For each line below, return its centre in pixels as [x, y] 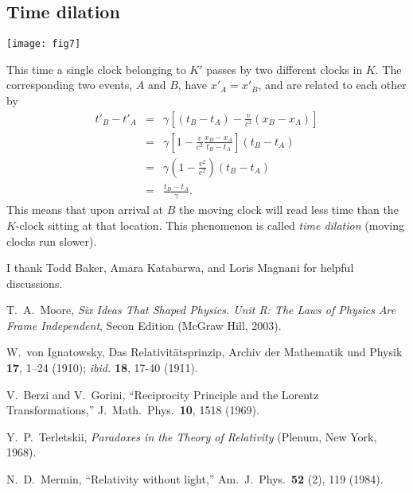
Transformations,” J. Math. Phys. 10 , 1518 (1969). [133, 410]
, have [192, 85]
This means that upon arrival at [85, 210]
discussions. [35, 283]
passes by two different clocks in [284, 69]
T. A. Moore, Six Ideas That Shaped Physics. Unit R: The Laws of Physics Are [201, 310]
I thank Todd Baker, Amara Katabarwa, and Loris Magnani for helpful [180, 268]
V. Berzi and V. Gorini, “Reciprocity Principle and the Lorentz [163, 394]
